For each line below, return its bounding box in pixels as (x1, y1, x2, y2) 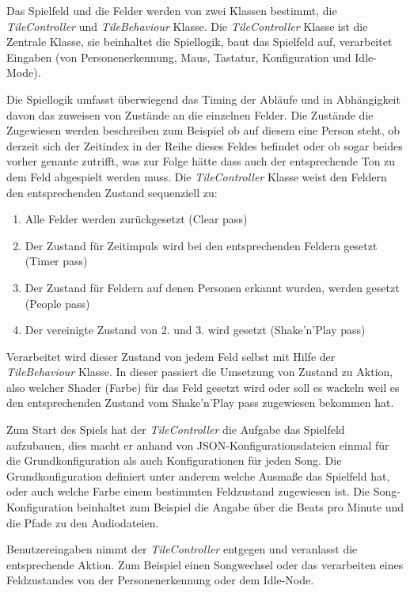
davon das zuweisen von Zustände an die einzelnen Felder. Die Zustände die (6, 106, 374, 123)
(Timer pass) (25, 253, 88, 269)
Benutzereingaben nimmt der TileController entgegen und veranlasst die (6, 541, 358, 557)
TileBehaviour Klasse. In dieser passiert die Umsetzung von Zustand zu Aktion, (6, 363, 393, 380)
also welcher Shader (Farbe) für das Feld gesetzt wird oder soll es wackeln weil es (6, 378, 400, 395)
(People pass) (25, 295, 90, 311)
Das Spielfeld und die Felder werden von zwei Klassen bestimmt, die (6, 2, 337, 18)
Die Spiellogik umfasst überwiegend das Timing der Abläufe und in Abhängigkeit (6, 90, 401, 107)
